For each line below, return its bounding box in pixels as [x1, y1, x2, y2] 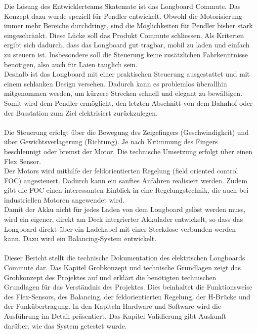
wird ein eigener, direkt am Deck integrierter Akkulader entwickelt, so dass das [4, 214, 243, 224]
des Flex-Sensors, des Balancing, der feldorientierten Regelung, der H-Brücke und [4, 291, 251, 301]
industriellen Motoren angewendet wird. [4, 194, 125, 205]
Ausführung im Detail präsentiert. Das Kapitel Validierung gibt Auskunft [4, 311, 226, 321]
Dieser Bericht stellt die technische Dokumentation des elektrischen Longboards [4, 252, 245, 263]
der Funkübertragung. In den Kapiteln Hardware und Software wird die [4, 301, 221, 311]
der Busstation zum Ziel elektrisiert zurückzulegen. [4, 107, 158, 118]
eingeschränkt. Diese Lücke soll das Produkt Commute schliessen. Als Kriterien [4, 30, 244, 40]
